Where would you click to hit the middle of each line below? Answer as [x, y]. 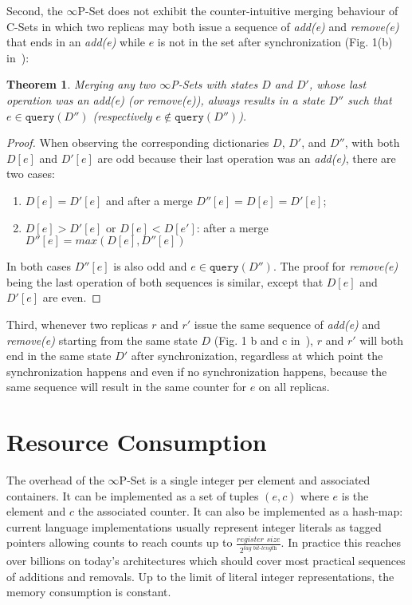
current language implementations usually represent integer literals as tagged [194, 526]
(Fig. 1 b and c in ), [263, 340]
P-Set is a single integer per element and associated [245, 480]
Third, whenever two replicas [77, 324]
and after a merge [149, 200]
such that [370, 99]
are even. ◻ [72, 297]
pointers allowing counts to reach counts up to [120, 542]
